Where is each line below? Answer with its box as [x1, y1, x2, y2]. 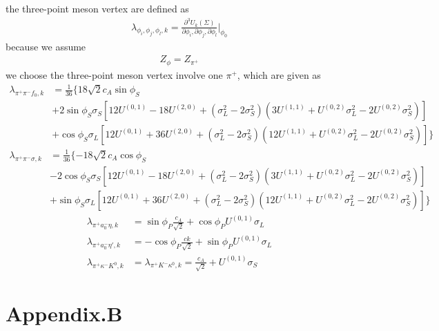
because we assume [6, 39, 86, 53]
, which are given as [237, 67, 321, 82]
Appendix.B [6, 299, 123, 328]
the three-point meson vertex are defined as [6, 1, 189, 15]
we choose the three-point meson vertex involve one [6, 67, 223, 82]
